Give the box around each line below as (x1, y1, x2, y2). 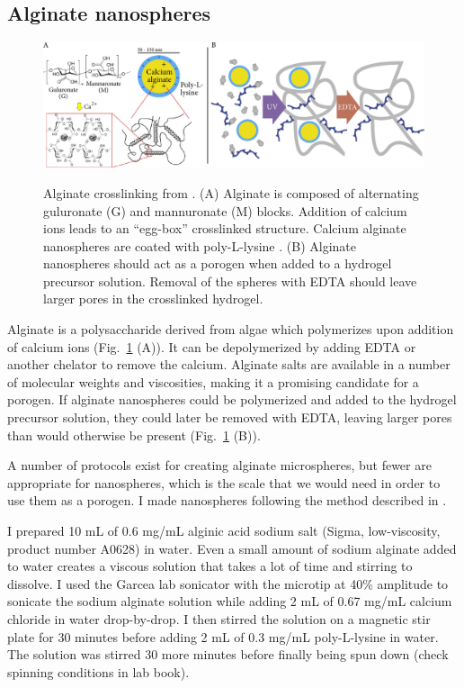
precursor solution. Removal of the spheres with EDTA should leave (43, 271, 417, 290)
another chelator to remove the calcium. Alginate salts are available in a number (7, 355, 451, 374)
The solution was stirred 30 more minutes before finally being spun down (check (7, 645, 449, 664)
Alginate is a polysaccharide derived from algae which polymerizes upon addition (7, 320, 454, 339)
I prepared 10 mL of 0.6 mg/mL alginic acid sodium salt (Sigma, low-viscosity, (7, 521, 441, 540)
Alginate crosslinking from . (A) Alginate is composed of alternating (43, 183, 419, 202)
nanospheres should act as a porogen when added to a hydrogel (43, 254, 392, 273)
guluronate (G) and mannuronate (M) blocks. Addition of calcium (43, 201, 407, 220)
